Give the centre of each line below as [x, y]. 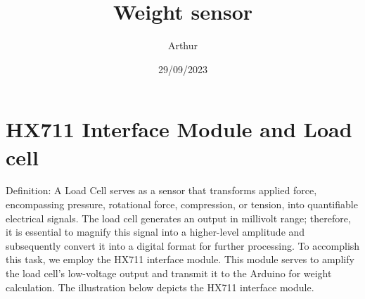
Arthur [183, 45]
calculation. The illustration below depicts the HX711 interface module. [160, 287]
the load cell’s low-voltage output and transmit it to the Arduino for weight [169, 273]
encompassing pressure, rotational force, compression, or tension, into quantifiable [182, 204]
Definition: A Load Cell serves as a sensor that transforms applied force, [161, 190]
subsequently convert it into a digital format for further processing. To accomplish [183, 245]
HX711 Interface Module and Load [179, 129]
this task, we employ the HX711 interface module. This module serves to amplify [180, 259]
